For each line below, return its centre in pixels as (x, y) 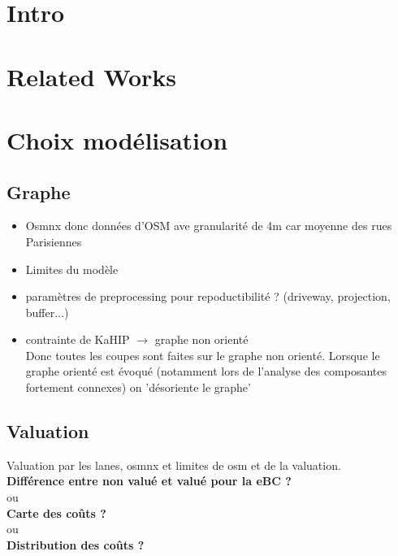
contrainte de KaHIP (78, 339)
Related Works (92, 76)
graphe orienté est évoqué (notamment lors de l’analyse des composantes (206, 371)
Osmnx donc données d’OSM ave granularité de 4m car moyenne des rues (209, 226)
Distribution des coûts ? (76, 544)
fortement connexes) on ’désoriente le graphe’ (138, 387)
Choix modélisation (117, 139)
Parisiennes (54, 241)
